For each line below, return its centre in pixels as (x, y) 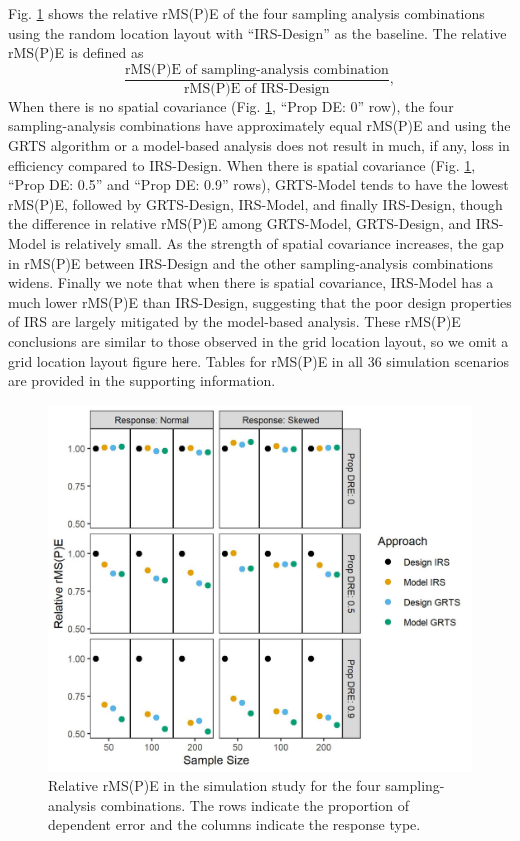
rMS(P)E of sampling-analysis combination (256, 69)
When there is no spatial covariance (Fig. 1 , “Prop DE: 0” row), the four (231, 105)
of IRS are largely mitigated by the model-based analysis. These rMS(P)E (234, 321)
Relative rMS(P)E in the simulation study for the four (214, 785)
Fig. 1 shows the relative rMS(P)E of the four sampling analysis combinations (246, 13)
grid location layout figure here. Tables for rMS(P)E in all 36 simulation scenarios (259, 360)
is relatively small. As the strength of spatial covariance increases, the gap (277, 243)
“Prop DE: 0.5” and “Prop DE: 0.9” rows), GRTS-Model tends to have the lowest (258, 184)
